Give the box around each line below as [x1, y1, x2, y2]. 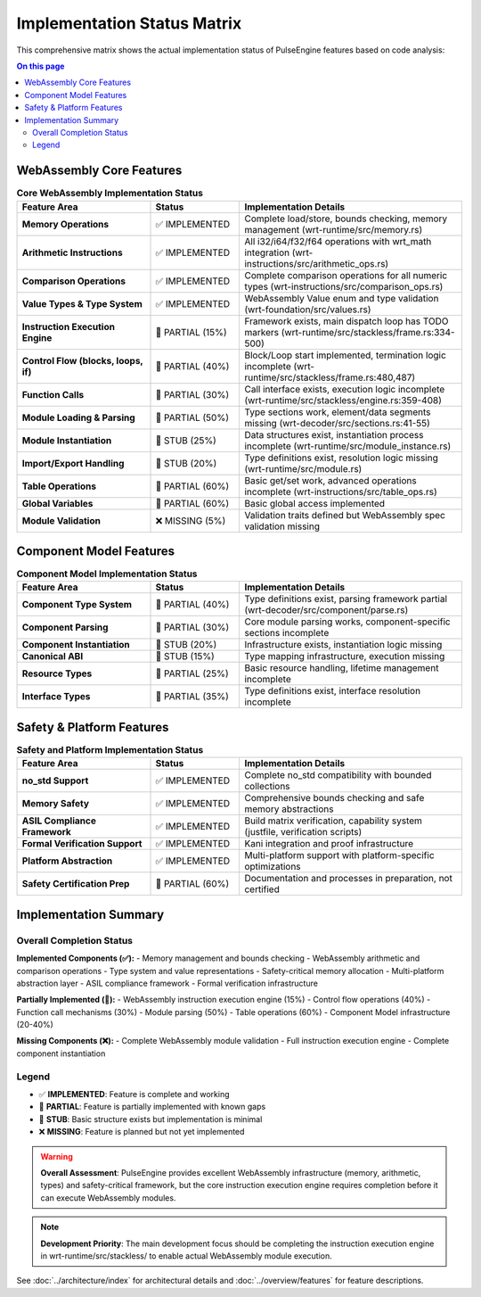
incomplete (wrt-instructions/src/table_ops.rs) [244, 485, 438, 498]
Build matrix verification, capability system [244, 814, 423, 827]
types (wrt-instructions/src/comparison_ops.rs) [244, 280, 444, 293]
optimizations [244, 861, 302, 873]
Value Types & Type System [21, 297, 143, 310]
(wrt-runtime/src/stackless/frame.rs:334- [281, 326, 455, 338]
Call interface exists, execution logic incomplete [244, 383, 445, 395]
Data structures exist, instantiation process [244, 428, 424, 441]
